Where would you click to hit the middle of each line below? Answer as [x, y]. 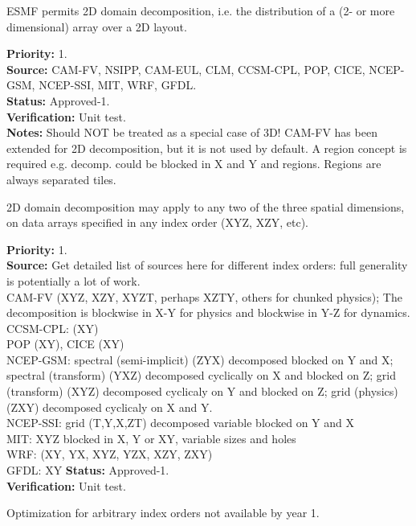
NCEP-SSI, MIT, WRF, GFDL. [118, 85]
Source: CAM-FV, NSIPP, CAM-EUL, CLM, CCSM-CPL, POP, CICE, [186, 69]
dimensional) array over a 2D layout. [97, 26]
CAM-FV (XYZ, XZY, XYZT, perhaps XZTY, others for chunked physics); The [204, 296]
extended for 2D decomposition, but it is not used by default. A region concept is [207, 148]
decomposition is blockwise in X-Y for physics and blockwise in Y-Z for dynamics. [208, 312]
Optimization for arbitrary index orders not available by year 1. [163, 513]
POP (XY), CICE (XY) [65, 344]
